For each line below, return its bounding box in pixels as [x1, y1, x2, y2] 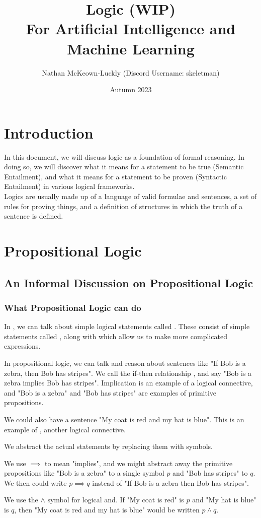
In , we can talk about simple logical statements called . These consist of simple [4, 321, 250, 332]
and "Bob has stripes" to [172, 468, 248, 478]
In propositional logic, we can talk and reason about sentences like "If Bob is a [4, 357, 246, 368]
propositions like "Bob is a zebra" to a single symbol [4, 468, 164, 478]
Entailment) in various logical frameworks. [4, 181, 135, 191]
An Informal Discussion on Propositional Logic [4, 275, 253, 290]
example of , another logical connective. [4, 424, 126, 434]
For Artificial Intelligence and [26, 18, 236, 39]
